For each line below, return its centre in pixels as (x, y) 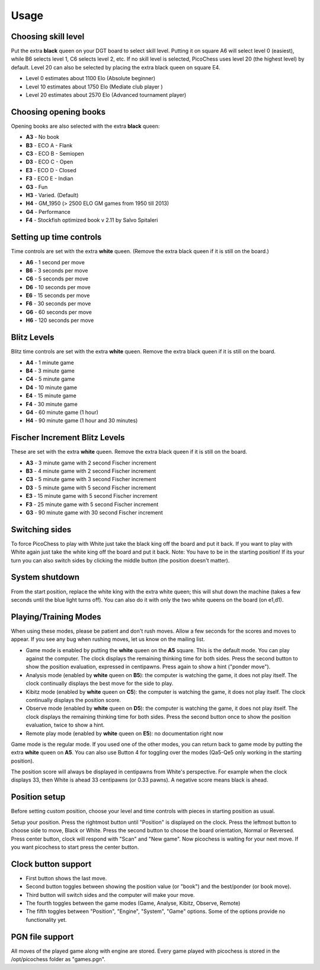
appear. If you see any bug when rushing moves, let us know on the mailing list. (108, 639)
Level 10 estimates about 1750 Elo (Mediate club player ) (94, 87)
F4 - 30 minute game (52, 404)
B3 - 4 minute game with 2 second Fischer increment (91, 471)
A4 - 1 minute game (50, 362)
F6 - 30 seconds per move (58, 304)
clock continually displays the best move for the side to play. (100, 684)
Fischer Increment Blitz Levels (68, 437)
